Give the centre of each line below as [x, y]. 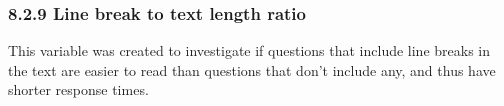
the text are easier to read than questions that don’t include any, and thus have [252, 69]
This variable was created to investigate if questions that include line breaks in [249, 50]
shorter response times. [78, 89]
